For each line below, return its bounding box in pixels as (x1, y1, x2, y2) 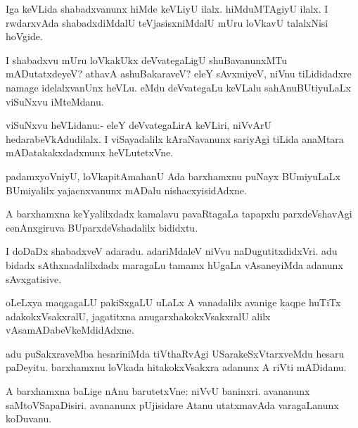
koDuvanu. (6, 411, 52, 426)
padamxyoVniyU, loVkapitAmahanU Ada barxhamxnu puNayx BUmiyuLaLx (6, 168, 340, 183)
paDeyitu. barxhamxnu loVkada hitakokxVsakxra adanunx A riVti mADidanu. (6, 360, 347, 374)
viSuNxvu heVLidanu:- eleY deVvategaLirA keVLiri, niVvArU (6, 118, 271, 132)
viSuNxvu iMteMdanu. (6, 94, 104, 108)
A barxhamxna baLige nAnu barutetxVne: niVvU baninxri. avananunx (6, 384, 310, 398)
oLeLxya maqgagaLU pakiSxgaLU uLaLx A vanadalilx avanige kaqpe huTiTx (6, 295, 341, 310)
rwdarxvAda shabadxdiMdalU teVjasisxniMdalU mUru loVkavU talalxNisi (6, 15, 328, 30)
